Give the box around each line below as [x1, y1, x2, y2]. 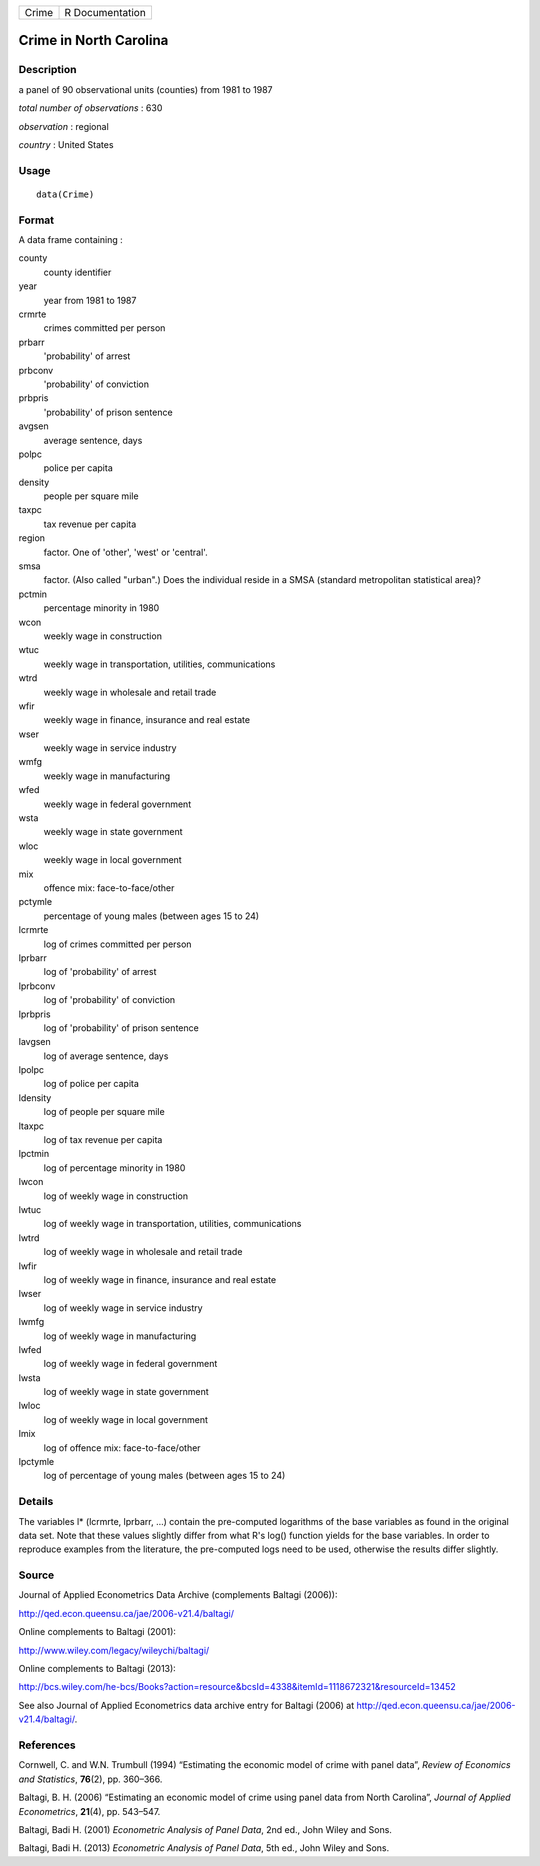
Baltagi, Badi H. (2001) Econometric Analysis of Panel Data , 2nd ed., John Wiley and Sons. [18, 1823, 392, 1835]
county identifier [43, 266, 112, 278]
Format [18, 213, 55, 227]
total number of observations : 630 [18, 102, 163, 114]
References [18, 1738, 76, 1752]
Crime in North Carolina [18, 32, 169, 49]
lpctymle [18, 1456, 55, 1468]
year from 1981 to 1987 [43, 294, 137, 306]
